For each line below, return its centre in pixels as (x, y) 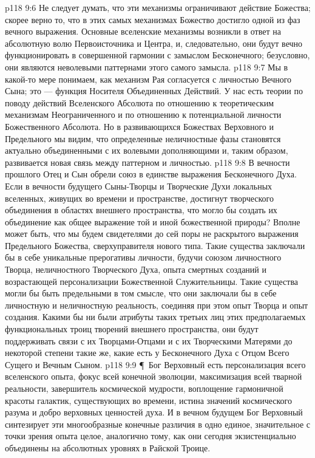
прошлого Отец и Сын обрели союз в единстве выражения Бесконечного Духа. (151, 174)
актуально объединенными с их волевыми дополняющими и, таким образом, (147, 150)
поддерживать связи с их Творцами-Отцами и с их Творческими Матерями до (149, 340)
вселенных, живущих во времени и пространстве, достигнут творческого (139, 198)
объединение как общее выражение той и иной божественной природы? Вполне (153, 221)
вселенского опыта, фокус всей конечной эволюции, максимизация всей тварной (154, 376)
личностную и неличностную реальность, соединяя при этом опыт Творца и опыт (157, 305)
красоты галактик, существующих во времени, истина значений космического (148, 400)
